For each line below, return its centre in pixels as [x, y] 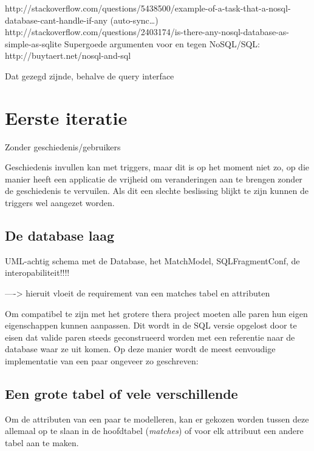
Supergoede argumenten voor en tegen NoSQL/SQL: [162, 43]
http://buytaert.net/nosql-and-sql [68, 55]
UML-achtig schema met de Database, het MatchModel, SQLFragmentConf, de [152, 260]
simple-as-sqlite [33, 43]
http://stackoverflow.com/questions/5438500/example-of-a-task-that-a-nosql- [148, 8]
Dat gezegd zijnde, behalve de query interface [90, 75]
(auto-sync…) [134, 20]
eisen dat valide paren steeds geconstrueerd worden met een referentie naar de [150, 337]
